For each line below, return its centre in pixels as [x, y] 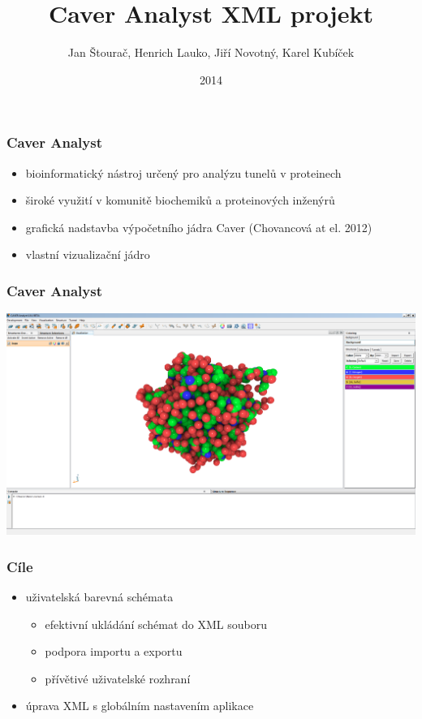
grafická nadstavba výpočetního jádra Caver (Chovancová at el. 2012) [199, 227]
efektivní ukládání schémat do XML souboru [156, 624]
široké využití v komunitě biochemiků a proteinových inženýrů [180, 200]
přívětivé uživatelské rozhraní [118, 678]
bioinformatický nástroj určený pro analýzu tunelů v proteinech [183, 172]
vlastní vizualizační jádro [88, 254]
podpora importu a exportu [114, 651]
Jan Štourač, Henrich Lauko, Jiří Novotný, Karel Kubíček [211, 52]
